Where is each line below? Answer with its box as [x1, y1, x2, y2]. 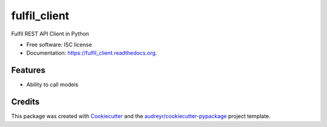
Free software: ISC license [26, 41, 92, 48]
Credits [11, 97, 40, 107]
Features [11, 65, 45, 75]
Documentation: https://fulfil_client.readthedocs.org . [26, 49, 157, 57]
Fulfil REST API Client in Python [11, 30, 90, 37]
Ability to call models [26, 81, 79, 88]
